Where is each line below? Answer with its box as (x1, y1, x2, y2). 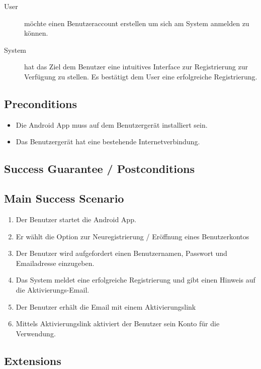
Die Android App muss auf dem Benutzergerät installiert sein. (16, 119, 208, 130)
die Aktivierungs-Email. (16, 284, 90, 295)
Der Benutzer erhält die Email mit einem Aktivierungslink (16, 301, 196, 312)
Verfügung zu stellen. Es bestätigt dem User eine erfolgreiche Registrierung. (24, 71, 257, 81)
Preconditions (4, 96, 77, 111)
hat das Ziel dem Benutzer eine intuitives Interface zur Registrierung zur (24, 61, 248, 72)
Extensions (4, 352, 61, 368)
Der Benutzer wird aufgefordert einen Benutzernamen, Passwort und (16, 248, 227, 258)
